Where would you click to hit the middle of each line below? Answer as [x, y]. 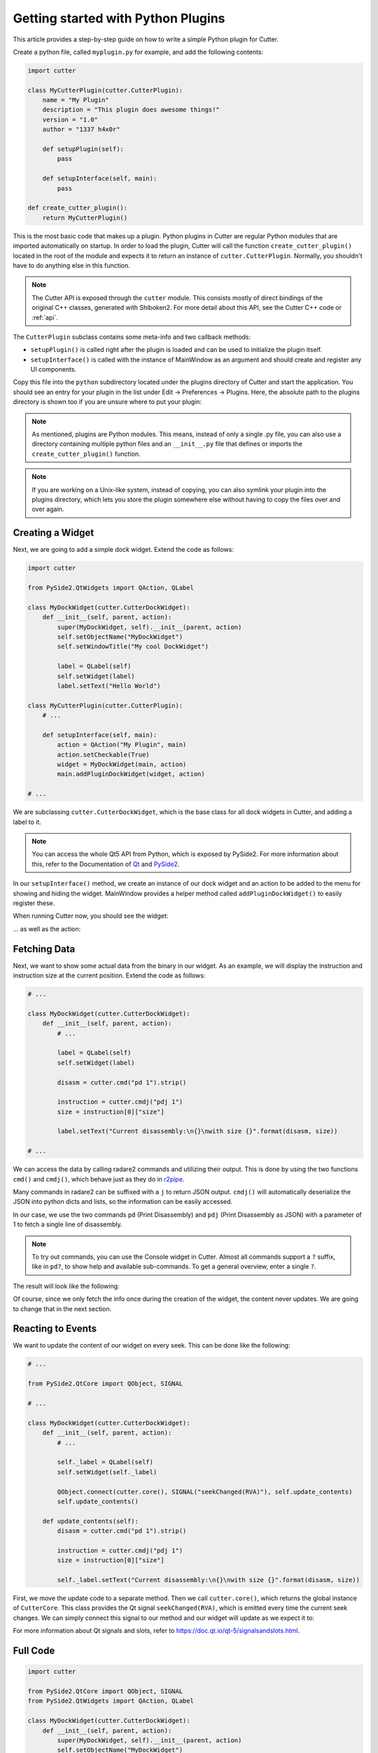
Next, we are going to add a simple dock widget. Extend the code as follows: [124, 550]
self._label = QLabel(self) [105, 1462]
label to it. [27, 822]
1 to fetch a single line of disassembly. [68, 1224]
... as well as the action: [47, 928]
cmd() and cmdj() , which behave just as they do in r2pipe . [99, 1179]
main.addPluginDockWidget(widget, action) [131, 774]
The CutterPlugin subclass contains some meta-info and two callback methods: [132, 337]
